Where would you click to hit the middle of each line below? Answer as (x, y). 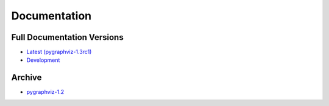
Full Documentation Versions (68, 37)
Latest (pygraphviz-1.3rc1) (59, 52)
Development (43, 60)
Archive (27, 78)
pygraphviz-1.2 (45, 92)
